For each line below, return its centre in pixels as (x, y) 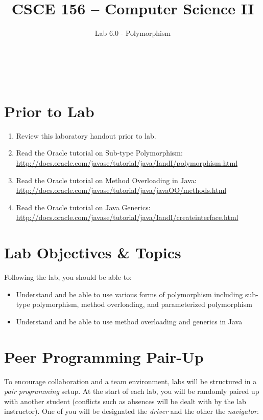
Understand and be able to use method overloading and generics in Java (129, 321)
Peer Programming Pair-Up (104, 356)
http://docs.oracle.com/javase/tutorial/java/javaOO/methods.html (121, 190)
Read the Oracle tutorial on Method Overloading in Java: (106, 180)
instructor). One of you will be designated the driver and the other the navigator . (131, 411)
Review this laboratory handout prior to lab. (86, 135)
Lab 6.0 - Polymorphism (133, 33)
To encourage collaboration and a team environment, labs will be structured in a (130, 381)
